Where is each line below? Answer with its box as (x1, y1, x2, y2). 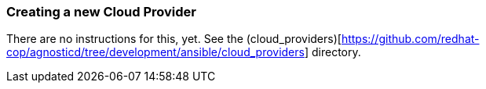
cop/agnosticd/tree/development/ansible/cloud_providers (6, 45, 305, 59)
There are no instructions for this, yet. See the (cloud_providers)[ (6, 32, 342, 46)
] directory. (304, 45, 361, 59)
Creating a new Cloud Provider (6, 4, 196, 20)
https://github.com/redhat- (341, 32, 480, 46)
